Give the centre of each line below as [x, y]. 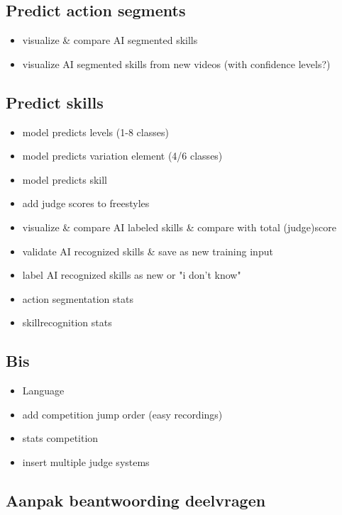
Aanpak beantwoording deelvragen [136, 500]
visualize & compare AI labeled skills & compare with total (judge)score [179, 227]
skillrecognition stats [67, 322]
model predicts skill [65, 179]
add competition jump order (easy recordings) [122, 414]
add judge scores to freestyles [86, 203]
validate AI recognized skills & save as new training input [148, 251]
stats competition [60, 438]
